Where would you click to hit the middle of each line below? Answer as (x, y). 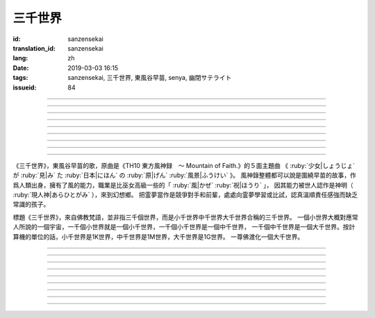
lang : (20, 58)
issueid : (25, 87)
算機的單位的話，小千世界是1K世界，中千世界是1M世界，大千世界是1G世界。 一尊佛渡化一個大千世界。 (158, 237)
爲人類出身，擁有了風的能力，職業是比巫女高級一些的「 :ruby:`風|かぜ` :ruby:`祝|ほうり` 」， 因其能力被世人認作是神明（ (183, 185)
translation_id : (34, 48)
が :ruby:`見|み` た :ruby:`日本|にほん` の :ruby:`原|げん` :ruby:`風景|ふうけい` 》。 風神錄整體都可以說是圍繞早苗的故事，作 (185, 175)
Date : (21, 68)
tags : (20, 78)
